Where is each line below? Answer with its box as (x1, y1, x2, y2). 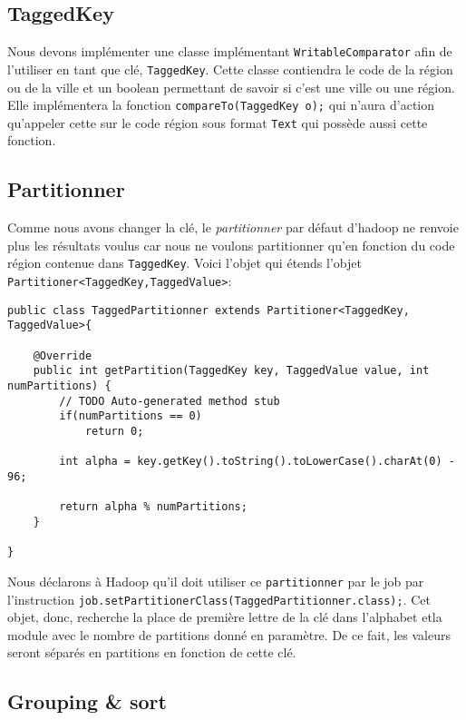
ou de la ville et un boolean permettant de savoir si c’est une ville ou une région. (7, 77, 455, 96)
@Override (33, 349, 92, 362)
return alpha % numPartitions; (59, 500, 248, 514)
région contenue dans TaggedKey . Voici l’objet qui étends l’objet (7, 253, 362, 272)
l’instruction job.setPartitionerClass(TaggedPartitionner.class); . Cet (7, 589, 431, 608)
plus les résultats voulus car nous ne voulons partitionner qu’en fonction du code (7, 235, 455, 254)
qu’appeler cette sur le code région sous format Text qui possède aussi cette (7, 113, 428, 132)
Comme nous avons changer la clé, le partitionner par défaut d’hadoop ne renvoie (7, 218, 459, 237)
